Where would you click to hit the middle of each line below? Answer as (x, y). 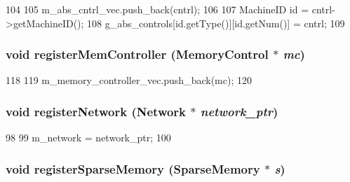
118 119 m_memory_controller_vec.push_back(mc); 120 (129, 80)
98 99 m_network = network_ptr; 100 (88, 138)
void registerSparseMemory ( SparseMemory (133, 168)
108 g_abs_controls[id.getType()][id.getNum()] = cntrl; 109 (216, 23)
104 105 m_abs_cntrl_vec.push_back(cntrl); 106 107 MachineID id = (157, 9)
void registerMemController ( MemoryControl (137, 54)
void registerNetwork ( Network (96, 111)
